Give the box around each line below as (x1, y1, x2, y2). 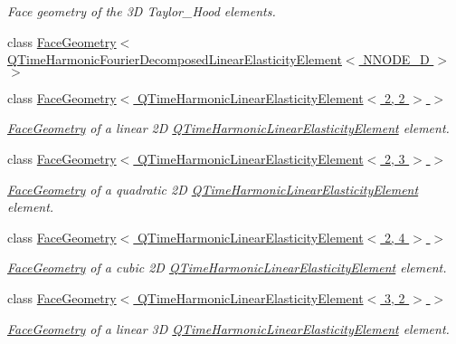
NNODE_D (363, 50, 430, 69)
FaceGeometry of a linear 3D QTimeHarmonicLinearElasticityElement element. (7, 319, 450, 338)
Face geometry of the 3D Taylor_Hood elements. (7, 2, 276, 20)
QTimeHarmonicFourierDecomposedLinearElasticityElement (7, 50, 342, 69)
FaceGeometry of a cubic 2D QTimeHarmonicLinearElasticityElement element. (7, 258, 447, 277)
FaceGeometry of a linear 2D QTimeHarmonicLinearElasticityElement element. (7, 119, 450, 138)
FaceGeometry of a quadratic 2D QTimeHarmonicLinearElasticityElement (7, 179, 419, 198)
